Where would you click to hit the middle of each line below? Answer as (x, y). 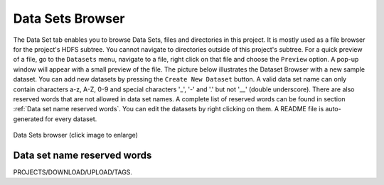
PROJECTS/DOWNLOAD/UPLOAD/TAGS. (73, 172)
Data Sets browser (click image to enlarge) (76, 135)
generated (28, 119)
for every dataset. (71, 119)
